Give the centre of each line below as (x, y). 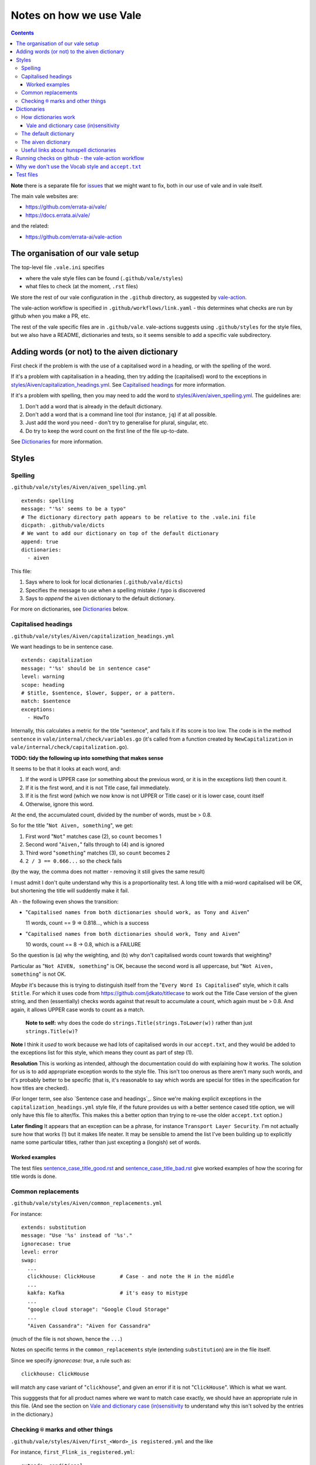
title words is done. (34, 1176)
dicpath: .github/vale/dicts (63, 525)
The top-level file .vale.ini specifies (58, 267)
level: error (40, 1252)
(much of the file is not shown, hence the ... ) (66, 1339)
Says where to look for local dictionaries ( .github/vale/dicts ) (104, 582)
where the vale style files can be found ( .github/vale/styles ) (104, 278)
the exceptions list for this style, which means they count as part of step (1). (102, 1052)
